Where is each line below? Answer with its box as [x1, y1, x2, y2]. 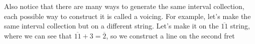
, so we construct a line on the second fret [106, 30, 235, 40]
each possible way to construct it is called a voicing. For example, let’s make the [4, 10, 251, 21]
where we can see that [4, 30, 72, 40]
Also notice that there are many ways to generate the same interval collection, [4, 1, 244, 11]
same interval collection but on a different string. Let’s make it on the [4, 20, 219, 31]
